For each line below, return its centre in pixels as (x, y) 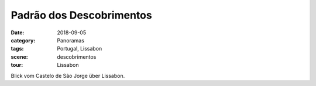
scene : (20, 57)
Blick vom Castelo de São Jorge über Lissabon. (68, 76)
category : (23, 40)
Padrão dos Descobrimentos (81, 15)
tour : (17, 65)
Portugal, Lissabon (80, 49)
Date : (18, 33)
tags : (17, 49)
